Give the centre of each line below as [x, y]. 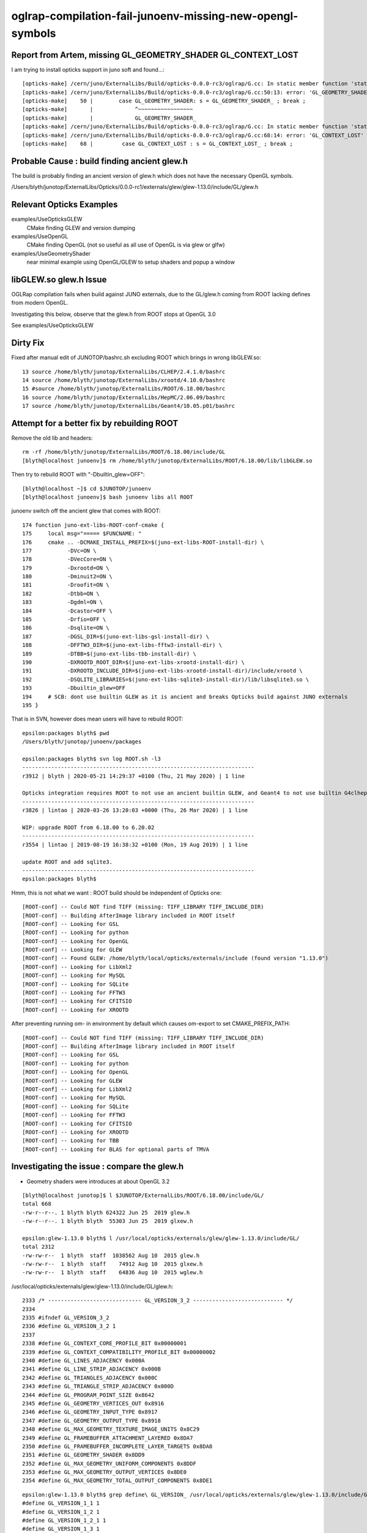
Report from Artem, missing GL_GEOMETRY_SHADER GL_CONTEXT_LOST [155, 55]
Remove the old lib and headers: [52, 438]
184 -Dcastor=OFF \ [68, 611]
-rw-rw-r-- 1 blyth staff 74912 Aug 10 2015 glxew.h [113, 1264]
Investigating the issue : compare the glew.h [98, 1167]
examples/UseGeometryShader [51, 253]
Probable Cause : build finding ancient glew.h [100, 161]
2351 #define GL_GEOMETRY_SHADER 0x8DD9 [83, 1455]
